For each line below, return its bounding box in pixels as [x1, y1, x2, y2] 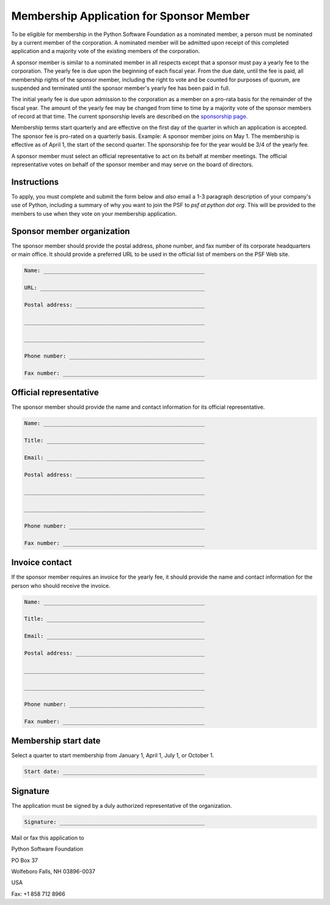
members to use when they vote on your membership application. [11, 210, 177, 217]
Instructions [11, 177, 59, 187]
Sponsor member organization [11, 226, 130, 236]
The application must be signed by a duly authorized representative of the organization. [11, 802, 232, 809]
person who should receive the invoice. [11, 582, 111, 589]
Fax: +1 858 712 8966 [11, 890, 65, 898]
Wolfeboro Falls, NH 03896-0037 [11, 868, 96, 875]
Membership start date [11, 736, 101, 746]
